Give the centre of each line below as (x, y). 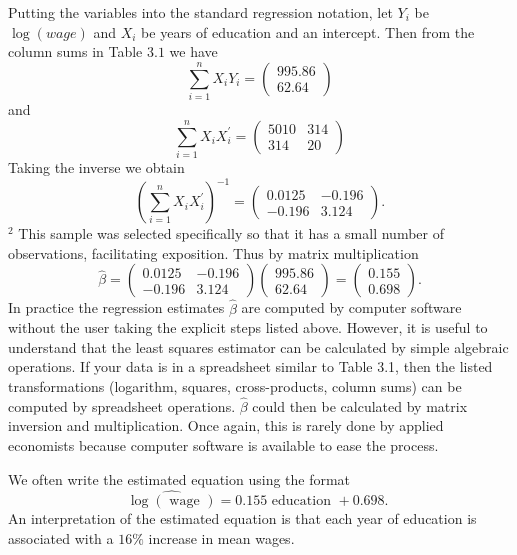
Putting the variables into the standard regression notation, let (200, 12)
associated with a (61, 537)
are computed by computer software (351, 307)
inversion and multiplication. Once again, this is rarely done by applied (226, 425)
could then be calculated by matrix (360, 405)
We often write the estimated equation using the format (179, 478)
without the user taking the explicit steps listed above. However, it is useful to (248, 327)
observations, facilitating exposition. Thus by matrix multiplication (213, 252)
